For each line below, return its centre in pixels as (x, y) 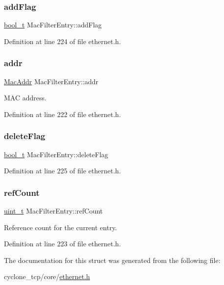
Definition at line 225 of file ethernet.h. (63, 171)
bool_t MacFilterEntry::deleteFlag (56, 154)
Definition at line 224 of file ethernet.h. (63, 41)
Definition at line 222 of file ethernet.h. (63, 114)
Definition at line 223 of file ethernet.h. (63, 244)
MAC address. (25, 98)
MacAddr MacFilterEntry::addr (51, 81)
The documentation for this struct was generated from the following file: (112, 260)
